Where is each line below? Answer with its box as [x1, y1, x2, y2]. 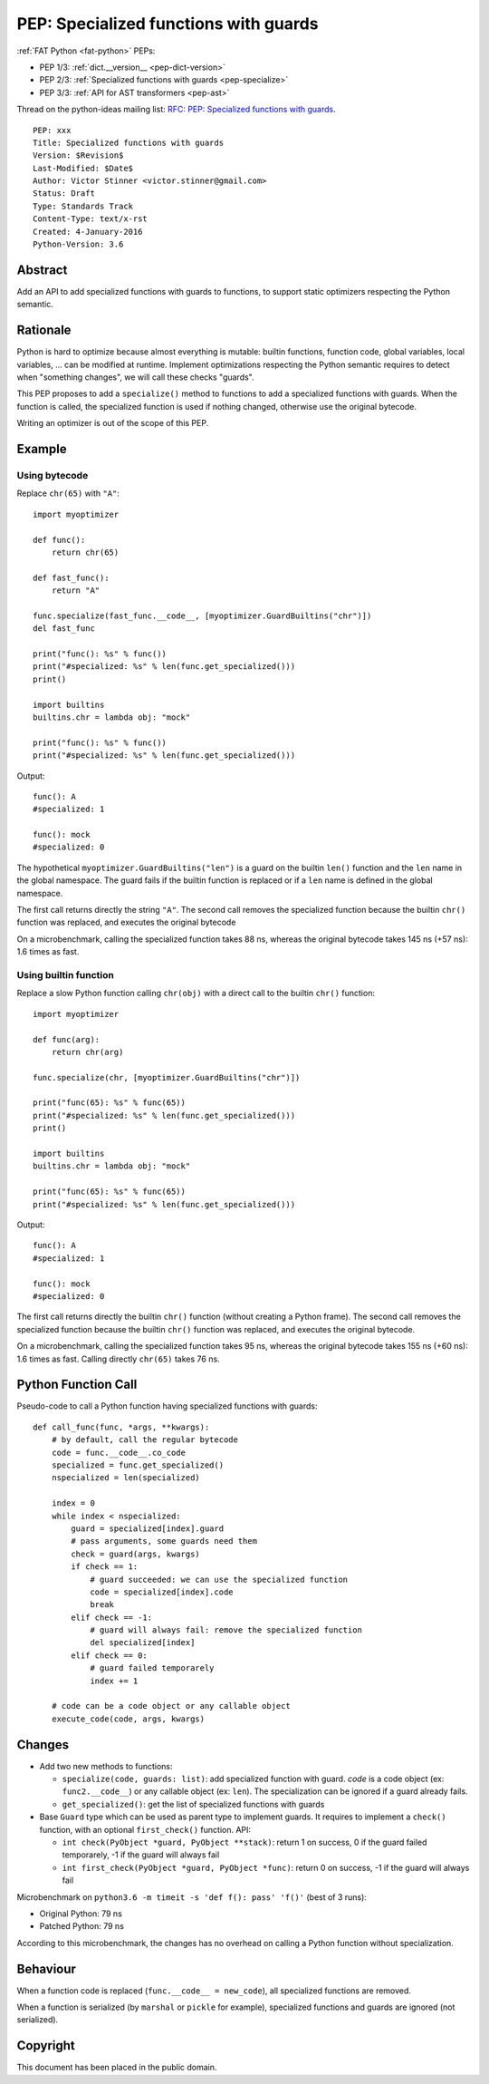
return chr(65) [51, 547, 120, 557]
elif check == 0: [71, 1650, 149, 1661]
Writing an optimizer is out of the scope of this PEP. [16, 418, 209, 429]
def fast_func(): [33, 572, 110, 583]
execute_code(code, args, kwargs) [51, 1713, 206, 1724]
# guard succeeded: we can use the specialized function [90, 1574, 349, 1585]
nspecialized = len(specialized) [51, 1473, 201, 1483]
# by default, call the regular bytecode [51, 1435, 239, 1445]
